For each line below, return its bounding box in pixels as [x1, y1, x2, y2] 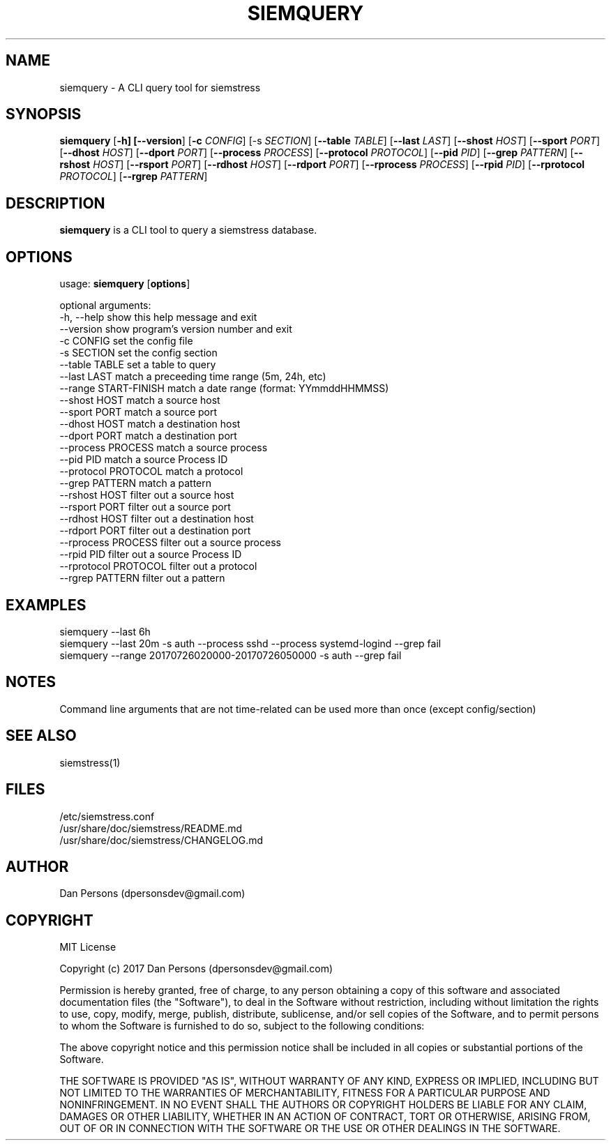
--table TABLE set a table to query [59, 359, 216, 371]
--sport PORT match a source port [59, 406, 218, 419]
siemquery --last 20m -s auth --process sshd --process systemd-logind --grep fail [59, 637, 442, 649]
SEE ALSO [6, 727, 77, 745]
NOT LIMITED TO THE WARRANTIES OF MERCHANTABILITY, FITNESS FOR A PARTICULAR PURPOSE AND [59, 1087, 550, 1099]
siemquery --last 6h [59, 625, 151, 638]
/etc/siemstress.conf [59, 810, 155, 822]
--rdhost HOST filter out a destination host [59, 513, 254, 525]
